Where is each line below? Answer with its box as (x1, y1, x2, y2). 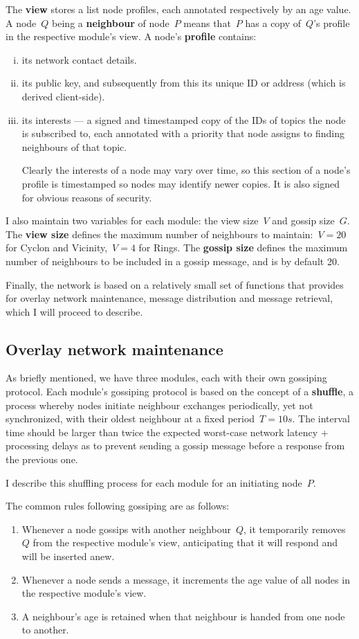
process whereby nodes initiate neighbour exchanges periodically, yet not (6, 397, 313, 412)
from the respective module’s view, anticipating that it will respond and (33, 535, 338, 550)
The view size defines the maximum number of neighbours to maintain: (6, 226, 313, 241)
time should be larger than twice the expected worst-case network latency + (6, 424, 329, 439)
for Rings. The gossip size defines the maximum (138, 240, 348, 255)
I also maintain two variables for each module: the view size (6, 213, 259, 228)
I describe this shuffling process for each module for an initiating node (6, 475, 302, 489)
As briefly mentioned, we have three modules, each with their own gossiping (6, 370, 327, 385)
